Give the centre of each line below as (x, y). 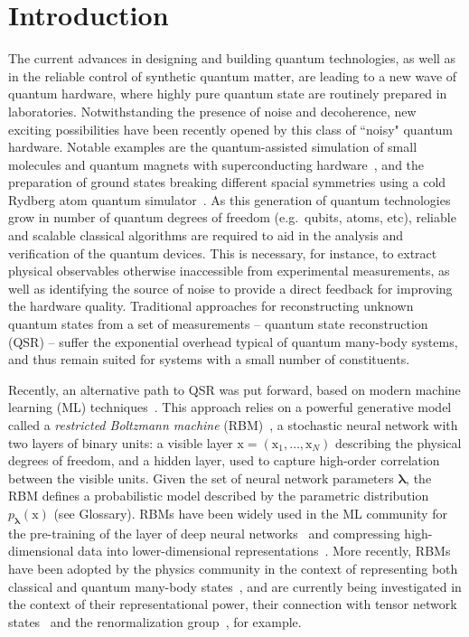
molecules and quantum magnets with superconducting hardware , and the (216, 164)
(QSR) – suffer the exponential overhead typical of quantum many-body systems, (233, 341)
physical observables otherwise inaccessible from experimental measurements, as (229, 271)
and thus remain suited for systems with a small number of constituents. (209, 359)
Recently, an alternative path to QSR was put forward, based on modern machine (234, 389)
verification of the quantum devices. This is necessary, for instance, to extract (223, 253)
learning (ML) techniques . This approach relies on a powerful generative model (230, 407)
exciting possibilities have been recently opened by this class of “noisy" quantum (230, 129)
